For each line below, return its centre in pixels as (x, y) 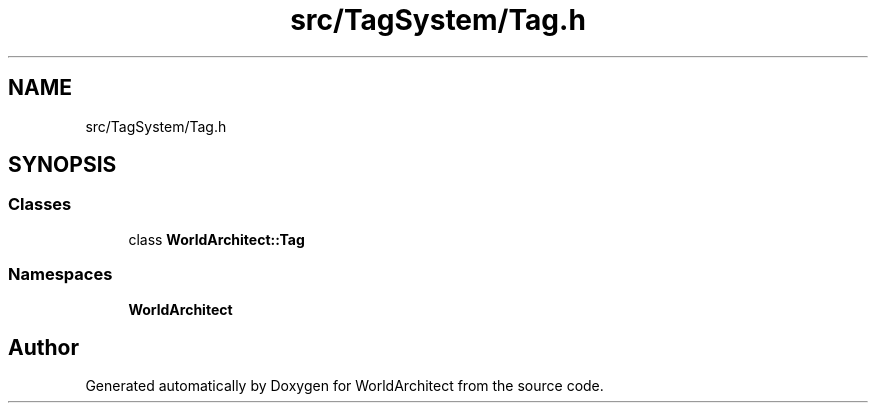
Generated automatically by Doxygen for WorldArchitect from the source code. (344, 386)
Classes (40, 204)
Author (43, 347)
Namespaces (60, 274)
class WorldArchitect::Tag (216, 239)
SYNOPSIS (62, 165)
